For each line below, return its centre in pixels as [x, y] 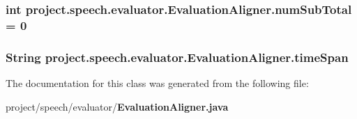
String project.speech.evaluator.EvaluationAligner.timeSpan [177, 57]
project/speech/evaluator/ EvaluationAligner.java [117, 106]
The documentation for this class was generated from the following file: [157, 82]
